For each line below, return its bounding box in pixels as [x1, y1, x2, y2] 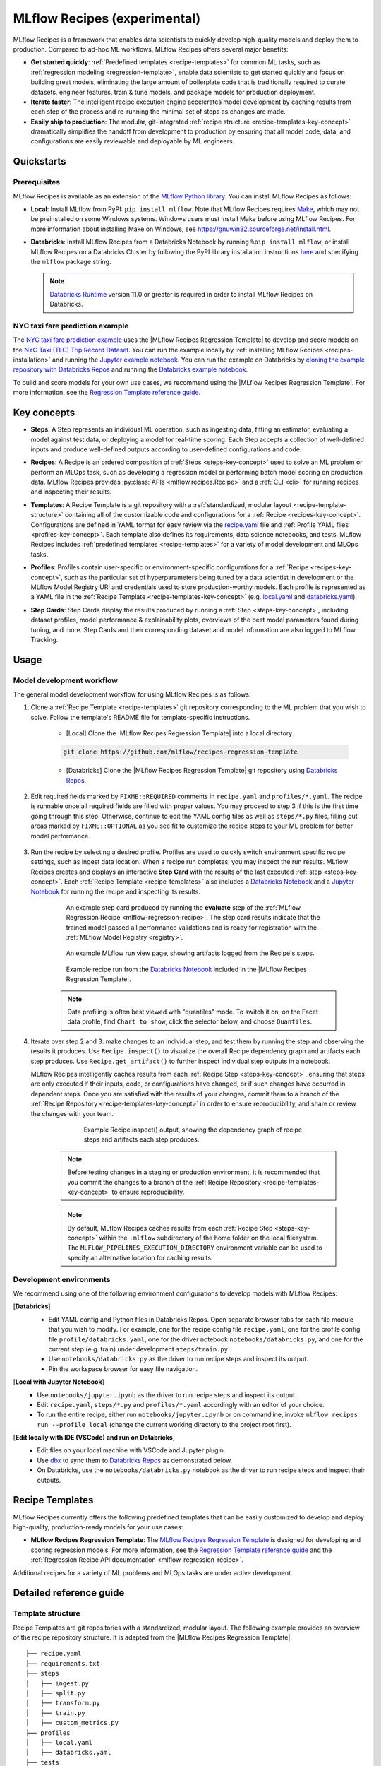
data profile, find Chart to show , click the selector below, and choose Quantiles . [67, 1017, 313, 1026]
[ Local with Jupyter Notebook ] [13, 1377, 105, 1386]
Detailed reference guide [13, 1587, 125, 1599]
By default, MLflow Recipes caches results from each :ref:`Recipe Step [67, 1223, 273, 1232]
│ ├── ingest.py [25, 1679, 90, 1688]
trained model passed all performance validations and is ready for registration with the [66, 923, 317, 932]
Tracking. [30, 635, 59, 644]
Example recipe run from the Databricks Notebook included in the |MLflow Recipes [66, 965, 307, 973]
